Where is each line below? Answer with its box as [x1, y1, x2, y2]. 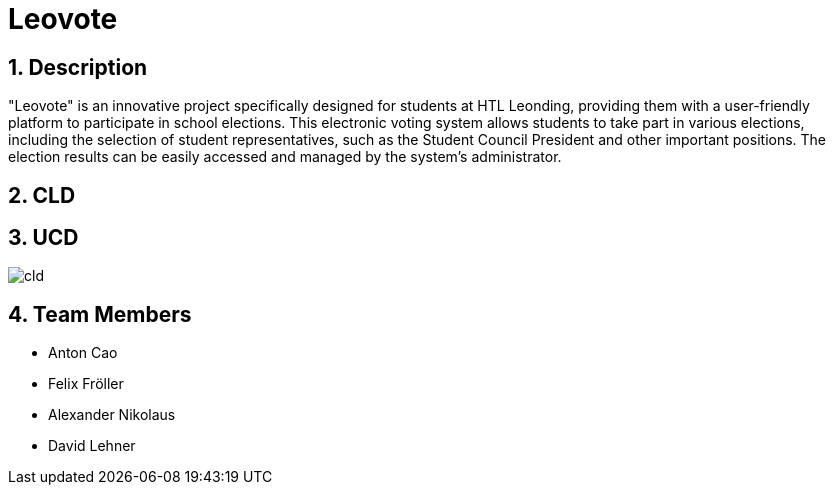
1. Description [8, 54, 148, 80]
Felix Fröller [48, 375, 124, 393]
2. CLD [8, 182, 76, 208]
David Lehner [48, 437, 136, 455]
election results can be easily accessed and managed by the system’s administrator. [8, 148, 562, 166]
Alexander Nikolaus [48, 406, 176, 424]
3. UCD [8, 225, 79, 251]
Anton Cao [48, 344, 118, 362]
